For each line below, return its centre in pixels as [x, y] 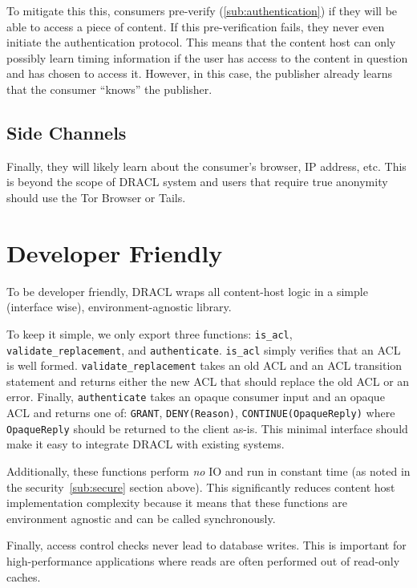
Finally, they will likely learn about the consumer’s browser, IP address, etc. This [206, 166]
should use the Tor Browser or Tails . [96, 197]
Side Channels [67, 132]
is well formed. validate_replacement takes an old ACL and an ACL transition [204, 365]
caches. [24, 576]
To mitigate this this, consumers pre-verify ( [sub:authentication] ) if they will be [202, 10]
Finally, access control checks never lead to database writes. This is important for [206, 545]
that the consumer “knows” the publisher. [109, 89]
